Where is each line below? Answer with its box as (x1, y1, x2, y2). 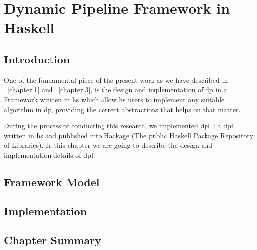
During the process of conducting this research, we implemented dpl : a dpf (4, 121, 234, 131)
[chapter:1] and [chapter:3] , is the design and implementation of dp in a (7, 84, 227, 95)
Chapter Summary (4, 232, 101, 248)
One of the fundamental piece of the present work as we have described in (4, 74, 228, 85)
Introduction (4, 51, 70, 66)
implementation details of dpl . (4, 149, 95, 160)
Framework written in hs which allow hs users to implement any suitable (4, 94, 225, 104)
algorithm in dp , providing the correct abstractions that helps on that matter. (4, 104, 241, 114)
